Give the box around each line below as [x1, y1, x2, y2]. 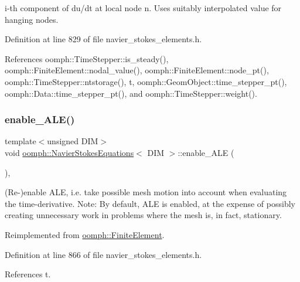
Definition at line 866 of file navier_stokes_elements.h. [5, 248, 202, 260]
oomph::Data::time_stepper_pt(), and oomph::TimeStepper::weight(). [5, 87, 257, 99]
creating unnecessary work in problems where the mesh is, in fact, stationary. [5, 209, 282, 221]
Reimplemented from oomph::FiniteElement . [5, 228, 165, 240]
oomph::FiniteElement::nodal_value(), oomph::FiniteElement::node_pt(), [5, 64, 269, 76]
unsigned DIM [47, 135, 98, 147]
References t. [5, 268, 51, 280]
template [5, 135, 36, 147]
